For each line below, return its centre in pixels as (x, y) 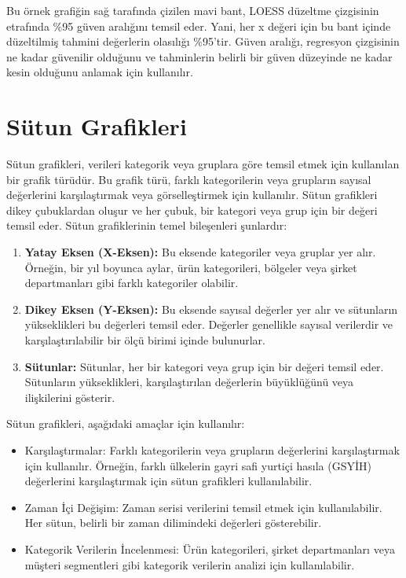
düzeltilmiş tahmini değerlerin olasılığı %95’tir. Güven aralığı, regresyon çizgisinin (203, 41)
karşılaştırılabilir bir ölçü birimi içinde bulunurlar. (145, 340)
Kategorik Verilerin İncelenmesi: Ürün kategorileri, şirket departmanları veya (210, 549)
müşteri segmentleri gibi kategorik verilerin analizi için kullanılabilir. (190, 564)
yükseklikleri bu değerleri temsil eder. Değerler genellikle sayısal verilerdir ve (209, 324)
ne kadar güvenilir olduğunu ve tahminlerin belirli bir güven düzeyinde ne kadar (199, 56)
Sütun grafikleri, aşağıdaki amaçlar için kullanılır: (126, 423)
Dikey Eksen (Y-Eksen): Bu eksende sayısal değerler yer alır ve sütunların (211, 309)
